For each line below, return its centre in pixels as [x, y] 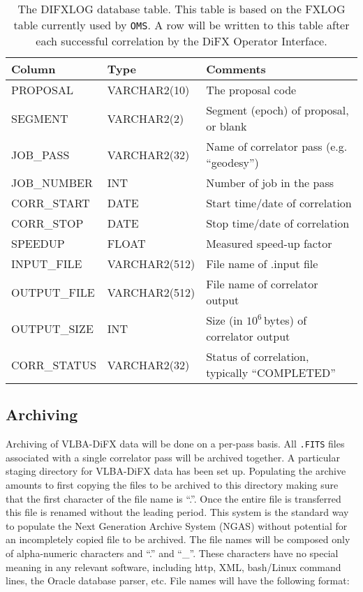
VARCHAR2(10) [148, 90]
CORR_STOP [47, 223]
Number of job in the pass [270, 183]
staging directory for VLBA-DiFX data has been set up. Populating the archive [176, 471]
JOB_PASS [40, 154]
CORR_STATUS [54, 364]
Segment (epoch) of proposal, [277, 110]
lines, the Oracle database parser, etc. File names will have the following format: [178, 580]
